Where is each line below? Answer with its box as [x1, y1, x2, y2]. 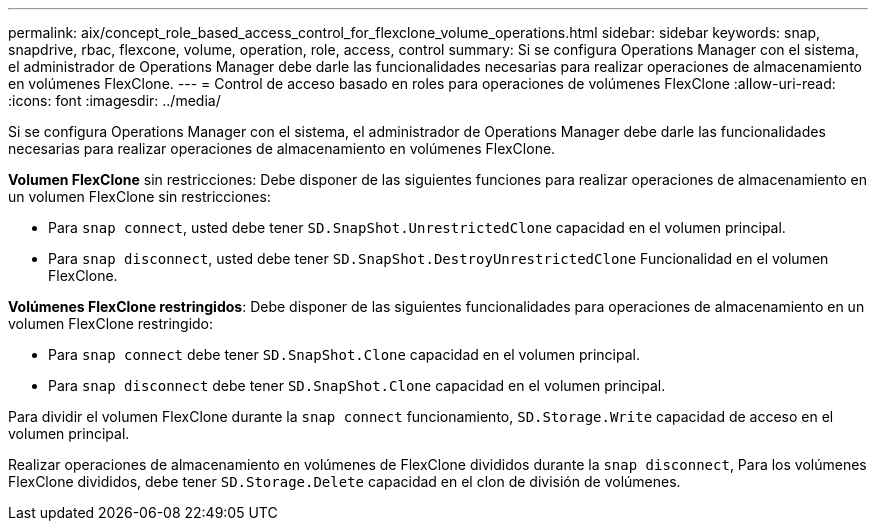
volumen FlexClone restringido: [8, 315, 214, 332]
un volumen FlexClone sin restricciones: [8, 188, 271, 205]
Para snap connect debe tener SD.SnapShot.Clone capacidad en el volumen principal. [48, 346, 640, 363]
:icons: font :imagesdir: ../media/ [8, 92, 221, 109]
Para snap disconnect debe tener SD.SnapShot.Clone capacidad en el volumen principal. [48, 377, 666, 394]
